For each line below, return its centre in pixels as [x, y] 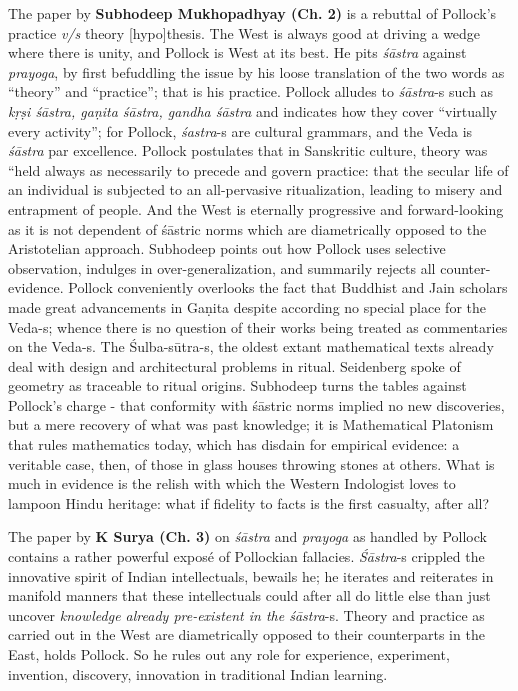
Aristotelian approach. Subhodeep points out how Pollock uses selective [227, 248]
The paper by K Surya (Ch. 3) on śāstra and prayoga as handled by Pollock [247, 536]
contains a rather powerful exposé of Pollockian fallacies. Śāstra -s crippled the [246, 556]
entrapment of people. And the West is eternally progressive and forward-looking [256, 208]
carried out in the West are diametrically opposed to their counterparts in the [246, 634]
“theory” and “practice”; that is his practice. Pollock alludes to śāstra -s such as [251, 91]
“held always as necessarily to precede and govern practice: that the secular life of [258, 169]
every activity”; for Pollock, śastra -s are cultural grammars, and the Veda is [240, 130]
